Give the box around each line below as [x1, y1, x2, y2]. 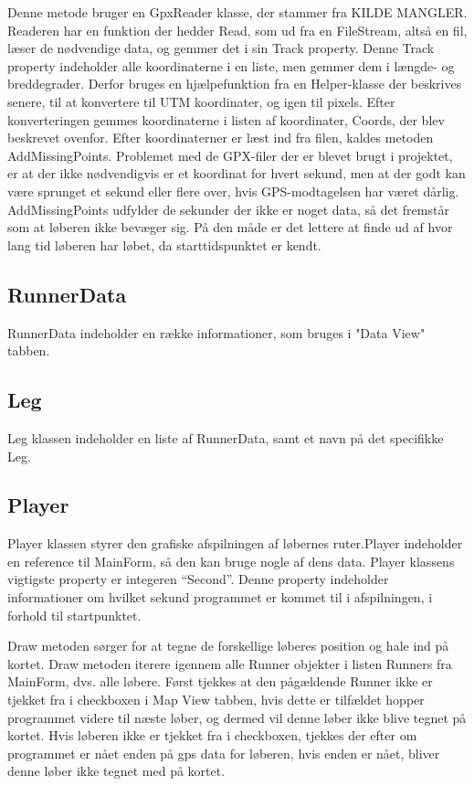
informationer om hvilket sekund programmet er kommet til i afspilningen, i [7, 588, 433, 607]
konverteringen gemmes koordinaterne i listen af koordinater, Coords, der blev [7, 110, 445, 129]
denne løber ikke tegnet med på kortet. [7, 761, 226, 781]
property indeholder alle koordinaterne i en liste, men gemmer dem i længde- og [7, 56, 455, 75]
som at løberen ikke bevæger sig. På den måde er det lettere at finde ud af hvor [7, 218, 453, 237]
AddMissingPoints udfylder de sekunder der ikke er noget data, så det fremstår [7, 199, 449, 218]
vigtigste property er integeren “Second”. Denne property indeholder [7, 569, 389, 589]
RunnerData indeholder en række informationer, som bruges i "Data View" [7, 323, 426, 342]
